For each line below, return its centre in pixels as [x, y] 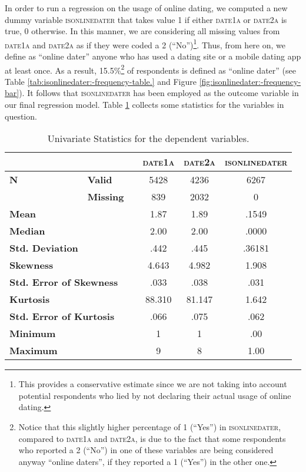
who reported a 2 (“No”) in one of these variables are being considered [146, 450]
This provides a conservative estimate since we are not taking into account [153, 384]
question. [21, 116]
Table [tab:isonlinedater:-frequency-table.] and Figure [101, 81]
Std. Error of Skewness [64, 282]
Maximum [34, 351]
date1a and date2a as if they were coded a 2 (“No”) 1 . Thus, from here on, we [145, 44]
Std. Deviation [44, 248]
